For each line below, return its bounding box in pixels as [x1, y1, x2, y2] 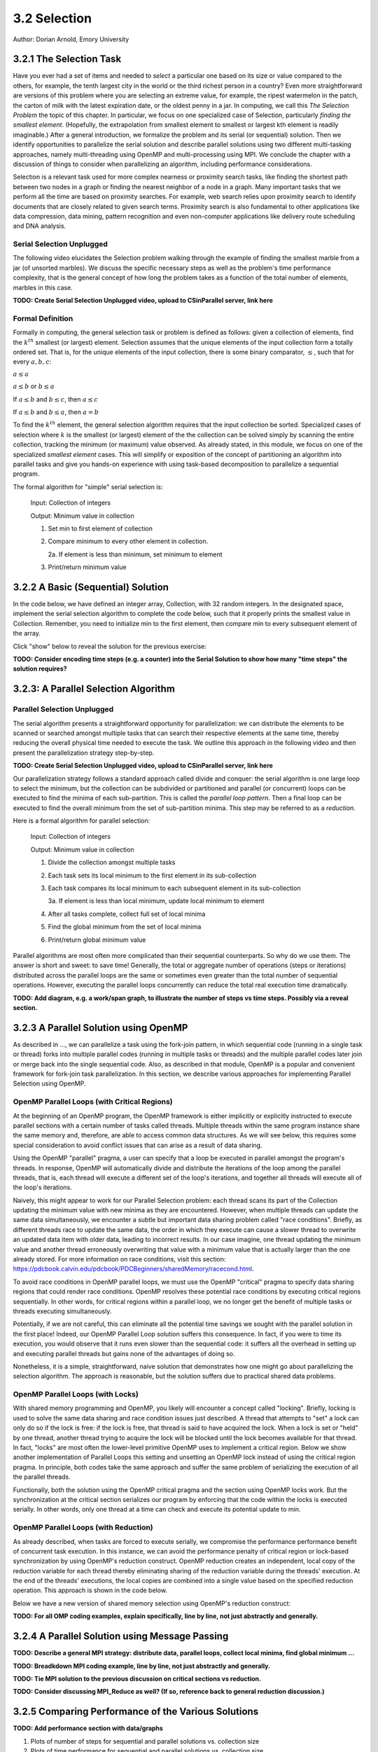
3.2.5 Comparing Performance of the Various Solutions [13, 1706, 259, 1718]
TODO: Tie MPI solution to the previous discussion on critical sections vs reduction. [13, 1674, 262, 1683]
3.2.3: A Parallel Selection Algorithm [13, 683, 175, 695]
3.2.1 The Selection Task [13, 53, 122, 65]
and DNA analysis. [13, 221, 66, 231]
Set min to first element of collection [48, 524, 153, 533]
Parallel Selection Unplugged [13, 704, 114, 714]
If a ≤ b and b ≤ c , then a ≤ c [13, 395, 98, 403]
